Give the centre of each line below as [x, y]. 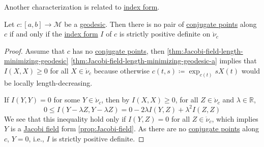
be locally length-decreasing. [48, 82]
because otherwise [122, 70]
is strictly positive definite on [165, 34]
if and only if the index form [54, 34]
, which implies [235, 118]
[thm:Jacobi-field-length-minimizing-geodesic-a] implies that [164, 61]
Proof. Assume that [35, 50]
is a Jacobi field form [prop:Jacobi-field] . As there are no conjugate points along [135, 128]
